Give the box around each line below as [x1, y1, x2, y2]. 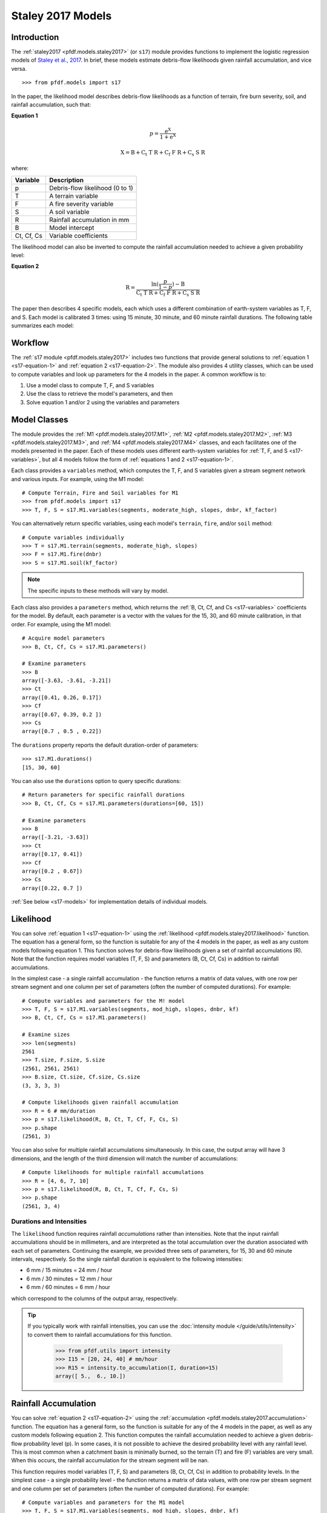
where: [11, 165, 29, 172]
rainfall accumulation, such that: [11, 101, 91, 108]
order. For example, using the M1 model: [11, 620, 111, 628]
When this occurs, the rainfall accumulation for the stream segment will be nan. [11, 1457, 209, 1464]
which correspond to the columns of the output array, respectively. [11, 1295, 178, 1302]
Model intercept [49, 223, 94, 232]
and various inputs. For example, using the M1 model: [11, 475, 145, 482]
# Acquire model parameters [22, 635, 105, 642]
